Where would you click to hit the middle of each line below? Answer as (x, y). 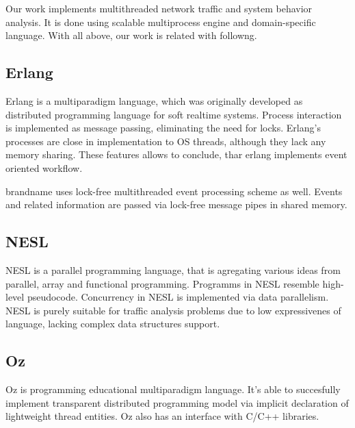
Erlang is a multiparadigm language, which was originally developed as (154, 100)
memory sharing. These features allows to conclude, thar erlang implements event (176, 154)
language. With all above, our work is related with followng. (131, 35)
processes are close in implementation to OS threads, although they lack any (166, 141)
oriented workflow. (44, 167)
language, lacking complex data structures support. (113, 324)
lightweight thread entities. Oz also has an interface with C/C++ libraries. (162, 416)
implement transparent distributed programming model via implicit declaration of (177, 402)
